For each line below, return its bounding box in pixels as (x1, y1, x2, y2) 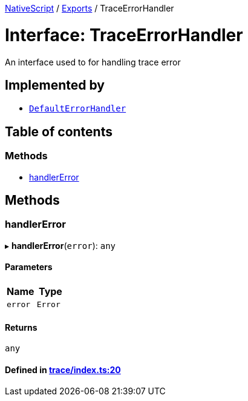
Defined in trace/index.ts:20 (5, 364, 121, 375)
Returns (5, 322, 38, 333)
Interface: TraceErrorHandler (5, 24, 243, 45)
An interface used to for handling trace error (5, 56, 181, 67)
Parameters (5, 262, 53, 273)
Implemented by (5, 77, 105, 93)
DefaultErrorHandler (29, 104, 126, 114)
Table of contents (5, 124, 113, 139)
